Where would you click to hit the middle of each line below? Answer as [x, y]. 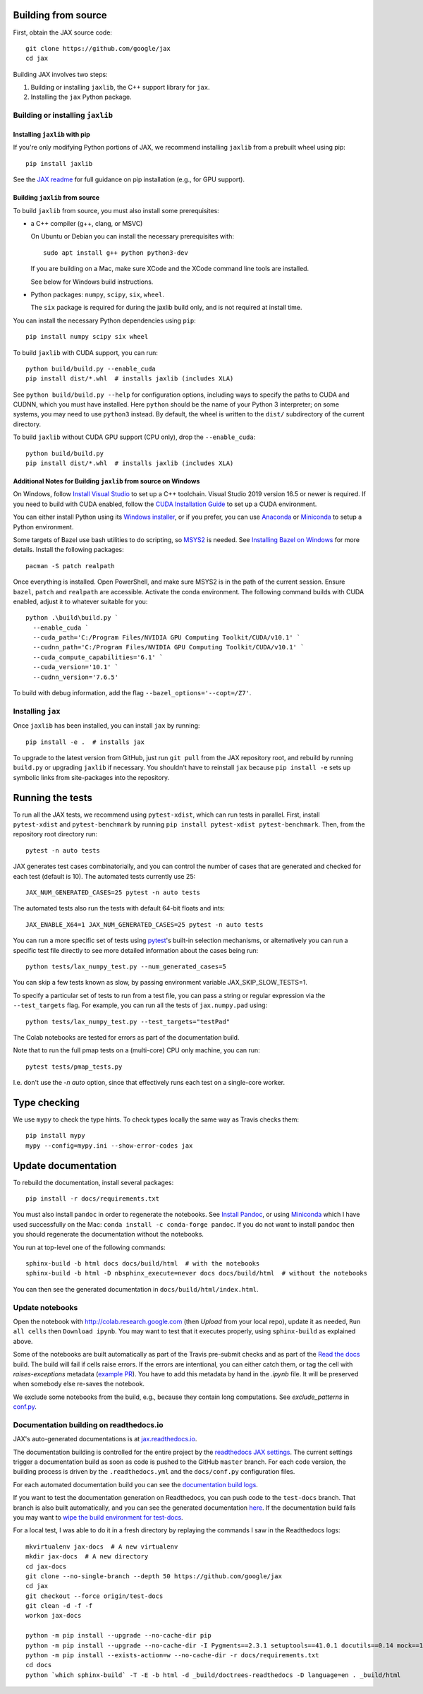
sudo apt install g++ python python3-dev [116, 253]
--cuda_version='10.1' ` [76, 667]
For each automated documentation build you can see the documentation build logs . [136, 1484]
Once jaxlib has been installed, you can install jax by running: [106, 726]
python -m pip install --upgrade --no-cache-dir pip [118, 1635]
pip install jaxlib [59, 163]
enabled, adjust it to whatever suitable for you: [80, 601]
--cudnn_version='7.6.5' [76, 677]
